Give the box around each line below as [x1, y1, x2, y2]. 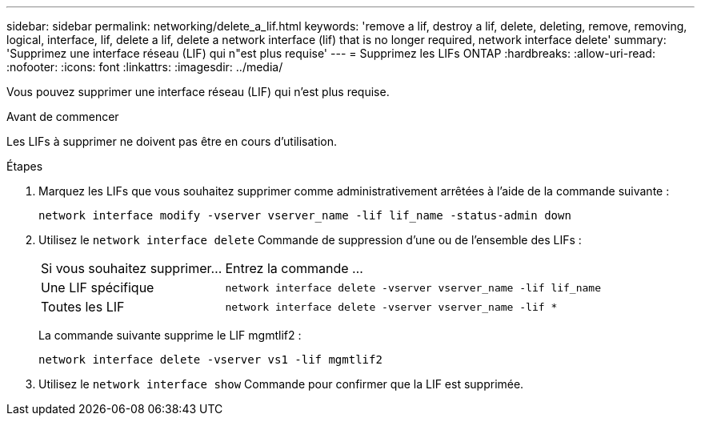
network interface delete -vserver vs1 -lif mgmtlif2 [38, 353, 383, 366]
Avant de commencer [6, 110, 119, 123]
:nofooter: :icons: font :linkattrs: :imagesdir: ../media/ [6, 60, 283, 74]
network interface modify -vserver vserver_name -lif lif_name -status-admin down [38, 209, 571, 222]
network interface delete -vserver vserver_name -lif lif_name [225, 281, 601, 294]
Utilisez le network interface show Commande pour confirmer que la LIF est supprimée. [38, 377, 524, 391]
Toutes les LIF [41, 299, 125, 315]
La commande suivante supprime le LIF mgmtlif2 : [38, 328, 302, 342]
